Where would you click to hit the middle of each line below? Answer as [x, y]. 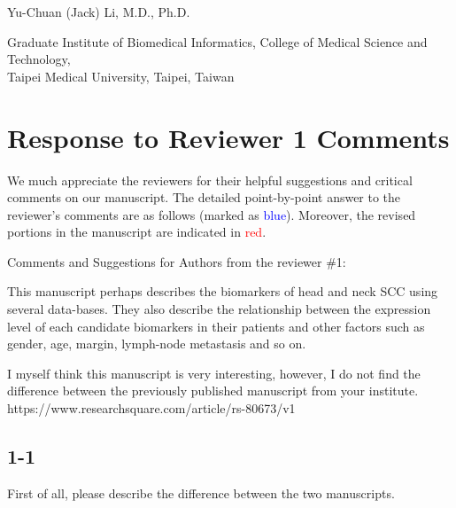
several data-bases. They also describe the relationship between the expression [219, 309]
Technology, [39, 59]
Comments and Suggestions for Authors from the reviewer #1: [177, 261]
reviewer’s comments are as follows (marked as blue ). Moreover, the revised [212, 214]
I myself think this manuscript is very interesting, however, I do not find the [214, 373]
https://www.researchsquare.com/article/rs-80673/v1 [151, 408]
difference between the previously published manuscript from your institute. [213, 391]
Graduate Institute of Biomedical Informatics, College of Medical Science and [217, 41]
